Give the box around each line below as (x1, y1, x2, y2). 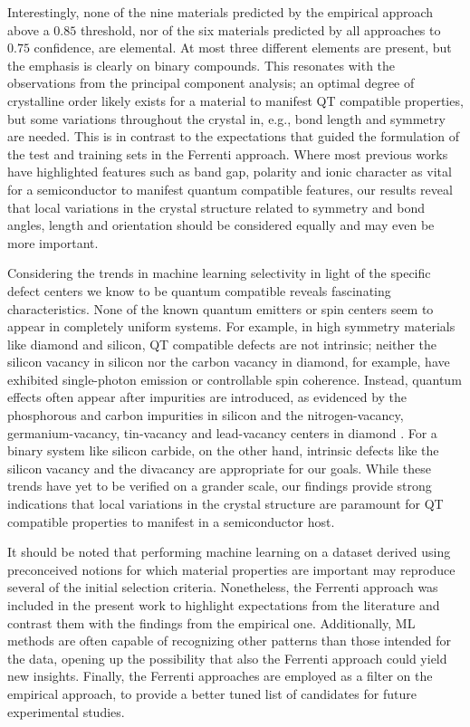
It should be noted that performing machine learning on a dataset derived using (7, 542, 451, 561)
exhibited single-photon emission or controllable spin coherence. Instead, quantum (7, 369, 462, 388)
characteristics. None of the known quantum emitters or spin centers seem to (7, 299, 434, 318)
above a (7, 20, 50, 39)
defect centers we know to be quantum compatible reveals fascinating (7, 281, 391, 300)
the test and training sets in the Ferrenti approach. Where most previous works (7, 144, 448, 163)
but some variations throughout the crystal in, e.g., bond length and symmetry (7, 109, 446, 128)
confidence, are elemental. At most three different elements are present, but (34, 38, 452, 57)
